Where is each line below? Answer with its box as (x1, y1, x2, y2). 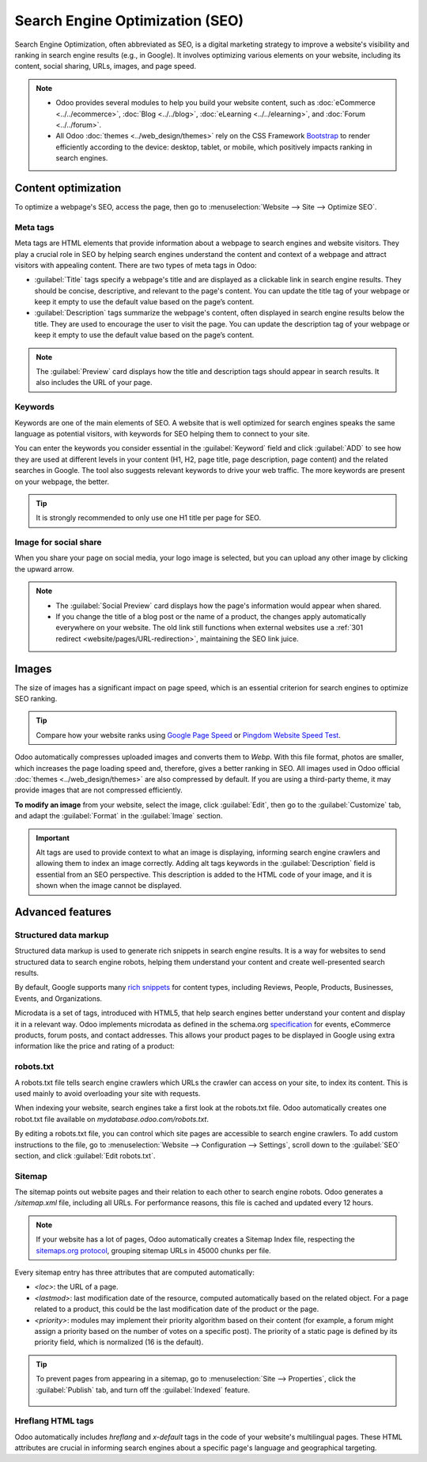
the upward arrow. (14, 564, 74, 573)
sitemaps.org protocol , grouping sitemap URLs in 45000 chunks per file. (36, 1245, 272, 1255)
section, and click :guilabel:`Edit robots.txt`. (14, 1150, 156, 1160)
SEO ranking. (14, 694, 58, 704)
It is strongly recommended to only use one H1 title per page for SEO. (36, 513, 261, 523)
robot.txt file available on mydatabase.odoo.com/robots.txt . (14, 1114, 210, 1124)
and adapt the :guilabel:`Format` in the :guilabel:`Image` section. (14, 811, 223, 821)
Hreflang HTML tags (14, 1415, 94, 1426)
